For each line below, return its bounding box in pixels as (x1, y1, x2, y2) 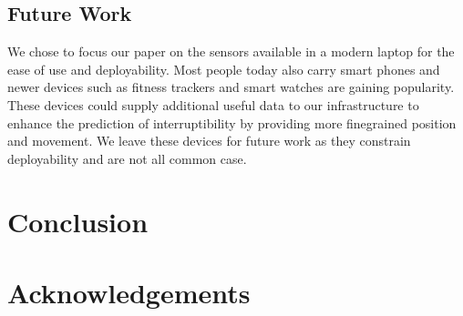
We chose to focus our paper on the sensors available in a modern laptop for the (7, 42, 455, 61)
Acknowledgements (7, 273, 251, 311)
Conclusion (7, 202, 149, 240)
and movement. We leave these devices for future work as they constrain (7, 131, 411, 150)
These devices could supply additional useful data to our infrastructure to (7, 95, 419, 114)
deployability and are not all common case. (7, 148, 247, 168)
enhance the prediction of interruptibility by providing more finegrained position (7, 113, 457, 132)
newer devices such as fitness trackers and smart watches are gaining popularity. (7, 77, 455, 97)
